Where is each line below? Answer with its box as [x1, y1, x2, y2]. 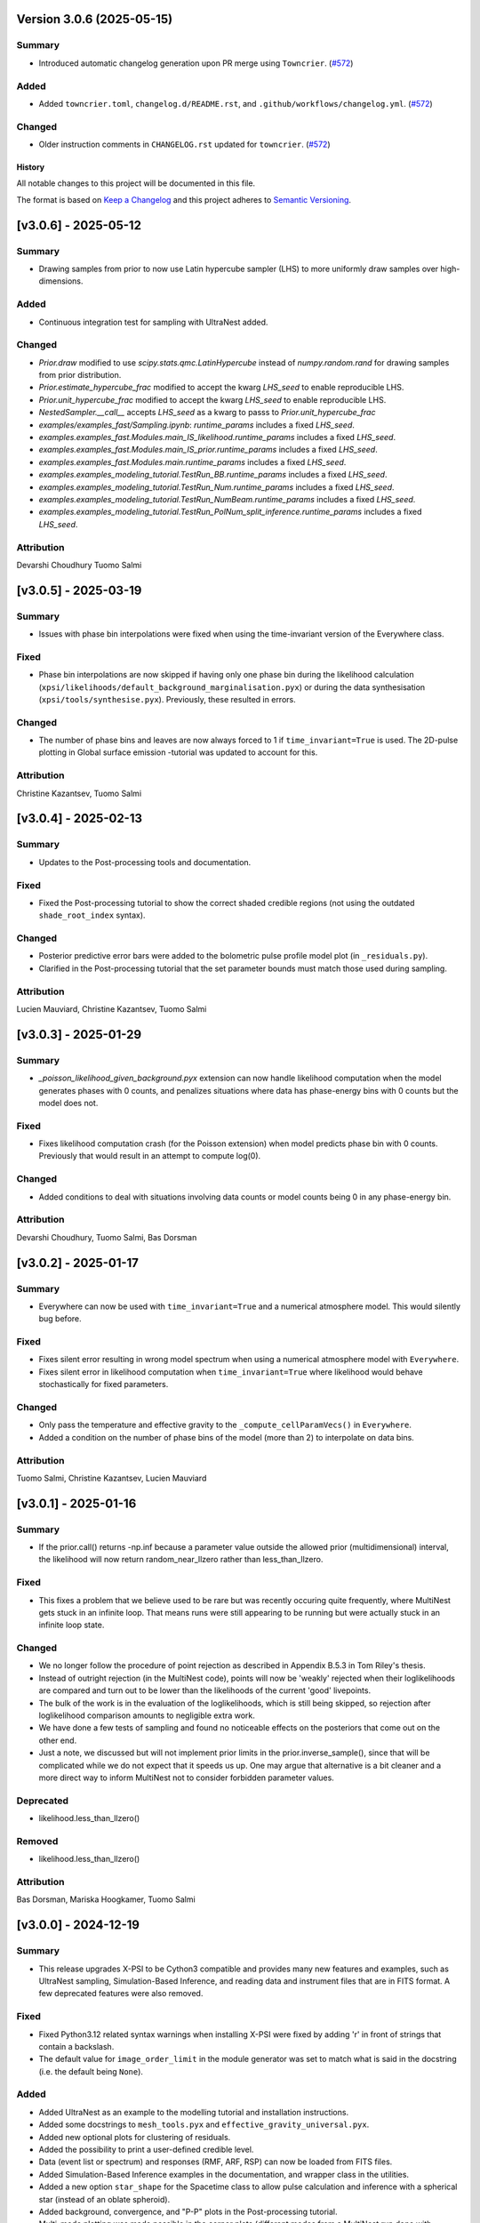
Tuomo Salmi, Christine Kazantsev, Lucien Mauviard [16, 1473, 207, 1483]
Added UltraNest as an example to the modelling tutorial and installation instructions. [38, 2107, 349, 2117]
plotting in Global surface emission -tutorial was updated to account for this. [38, 747, 318, 758]
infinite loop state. [38, 1619, 105, 1631]
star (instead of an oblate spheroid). [38, 2194, 171, 2204]
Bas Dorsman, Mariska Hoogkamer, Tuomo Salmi [16, 1894, 196, 1905]
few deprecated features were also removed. [38, 1988, 204, 1999]
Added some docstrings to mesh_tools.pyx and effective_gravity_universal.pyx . [38, 2119, 370, 2130]
